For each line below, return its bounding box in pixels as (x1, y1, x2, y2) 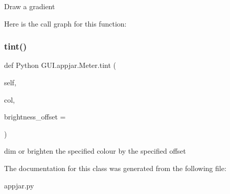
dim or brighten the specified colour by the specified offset (4, 145, 186, 156)
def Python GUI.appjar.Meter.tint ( (4, 60, 116, 70)
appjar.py (4, 180, 34, 190)
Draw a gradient (4, 1, 55, 11)
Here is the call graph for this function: (4, 18, 127, 29)
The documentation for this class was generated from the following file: (4, 162, 226, 173)
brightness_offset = (4, 111, 66, 122)
